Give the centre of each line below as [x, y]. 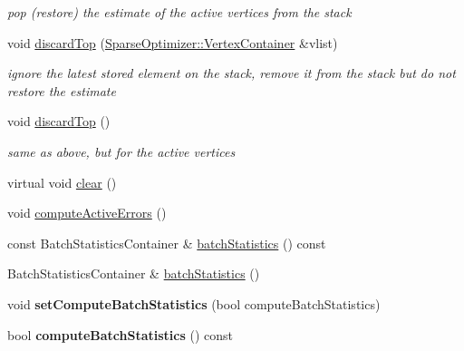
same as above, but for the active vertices [121, 151]
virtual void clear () [62, 182]
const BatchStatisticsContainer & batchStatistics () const [167, 243]
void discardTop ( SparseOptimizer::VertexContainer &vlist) [173, 42]
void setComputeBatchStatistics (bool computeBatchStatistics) [194, 303]
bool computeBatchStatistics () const [120, 334]
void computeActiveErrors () [87, 213]
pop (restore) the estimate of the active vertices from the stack [179, 12]
